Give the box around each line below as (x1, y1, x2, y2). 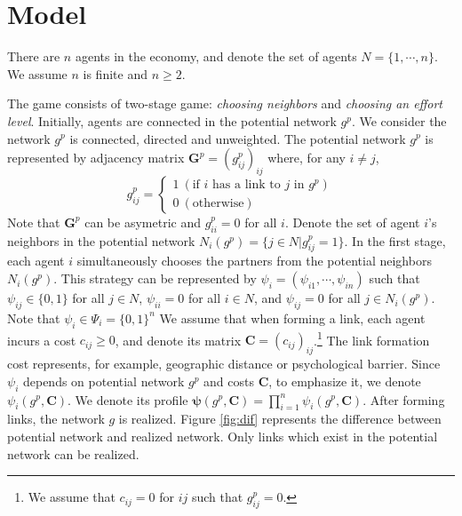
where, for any (267, 148, 346, 167)
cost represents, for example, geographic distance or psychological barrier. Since (7, 354, 441, 373)
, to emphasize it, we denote (268, 371, 421, 390)
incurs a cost (7, 330, 76, 349)
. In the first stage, (344, 231, 446, 250)
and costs (203, 371, 254, 390)
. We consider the (351, 111, 447, 130)
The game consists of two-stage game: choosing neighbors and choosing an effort (7, 94, 442, 113)
